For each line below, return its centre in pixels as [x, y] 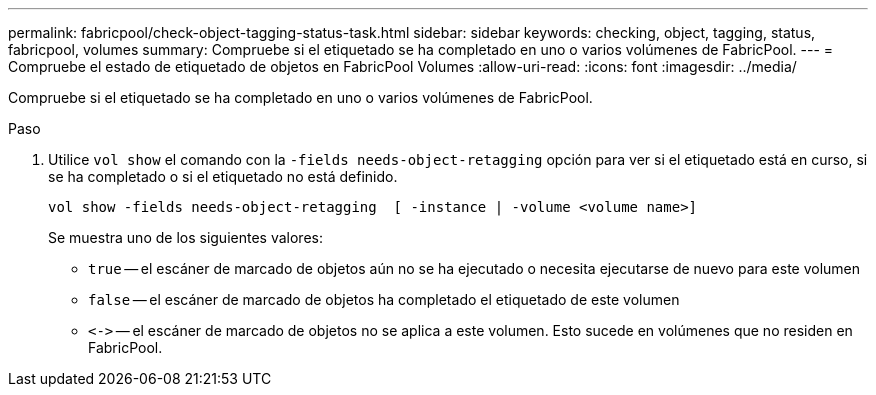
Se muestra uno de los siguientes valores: [185, 237]
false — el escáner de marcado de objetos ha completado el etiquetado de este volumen [384, 299]
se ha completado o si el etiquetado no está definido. [223, 176]
